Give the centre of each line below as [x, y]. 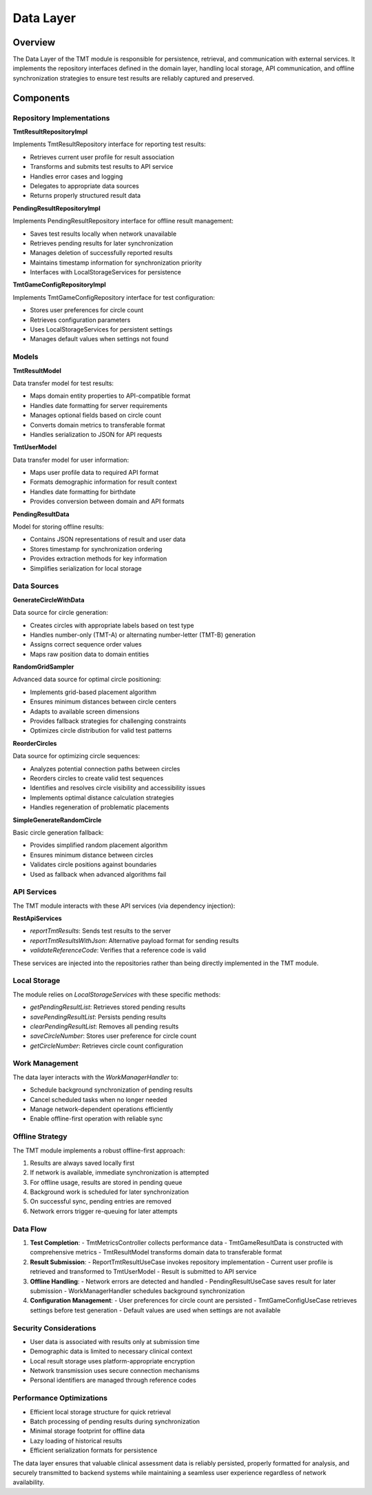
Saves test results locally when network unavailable [103, 234]
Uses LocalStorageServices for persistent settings [101, 329]
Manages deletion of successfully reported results [101, 253]
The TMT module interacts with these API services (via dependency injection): [124, 906]
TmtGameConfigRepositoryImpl [59, 285]
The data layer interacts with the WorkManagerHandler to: [96, 1077]
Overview [34, 42]
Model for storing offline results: [58, 527]
